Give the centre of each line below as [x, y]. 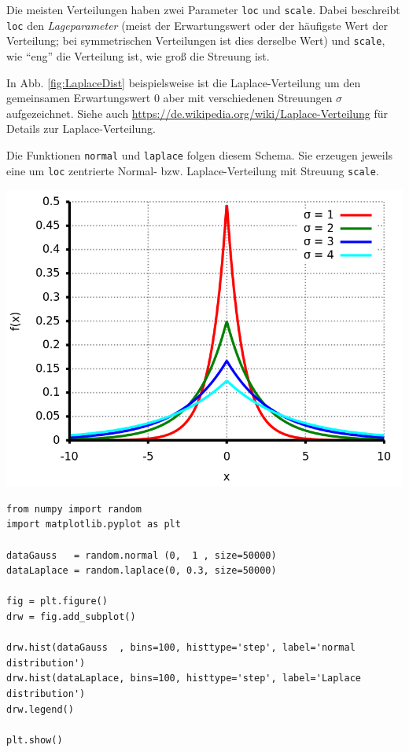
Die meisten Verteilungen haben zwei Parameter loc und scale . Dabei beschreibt [203, 9]
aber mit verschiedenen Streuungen [248, 98]
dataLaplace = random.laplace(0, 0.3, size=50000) [142, 571]
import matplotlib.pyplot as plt [94, 525]
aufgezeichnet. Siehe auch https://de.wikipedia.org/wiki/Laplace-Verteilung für [197, 113]
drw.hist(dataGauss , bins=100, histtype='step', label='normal [181, 648]
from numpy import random [74, 509]
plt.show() [35, 740]
